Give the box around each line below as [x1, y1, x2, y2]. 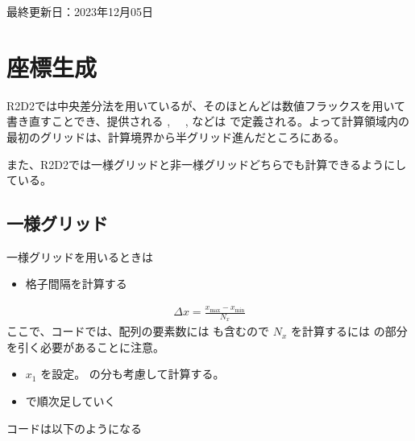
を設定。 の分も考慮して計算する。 [40, 365, 225, 382]
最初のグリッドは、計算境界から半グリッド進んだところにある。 [6, 128, 345, 145]
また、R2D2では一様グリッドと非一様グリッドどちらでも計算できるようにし [6, 155, 407, 172]
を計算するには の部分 [291, 323, 408, 340]
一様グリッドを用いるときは [6, 248, 153, 265]
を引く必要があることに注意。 [6, 338, 164, 355]
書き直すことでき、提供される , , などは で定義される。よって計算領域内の [6, 113, 409, 130]
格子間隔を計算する [25, 275, 127, 292]
